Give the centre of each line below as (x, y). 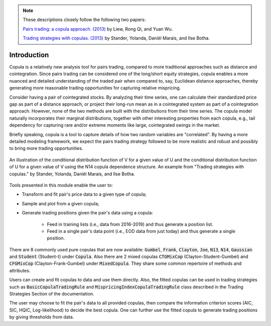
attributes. (20, 270)
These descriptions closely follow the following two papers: (84, 20)
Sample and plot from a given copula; (60, 203)
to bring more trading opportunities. (46, 148)
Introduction (29, 55)
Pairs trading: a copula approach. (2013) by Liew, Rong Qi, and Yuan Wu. (98, 29)
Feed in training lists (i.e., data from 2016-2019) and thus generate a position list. (130, 224)
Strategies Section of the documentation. (52, 294)
